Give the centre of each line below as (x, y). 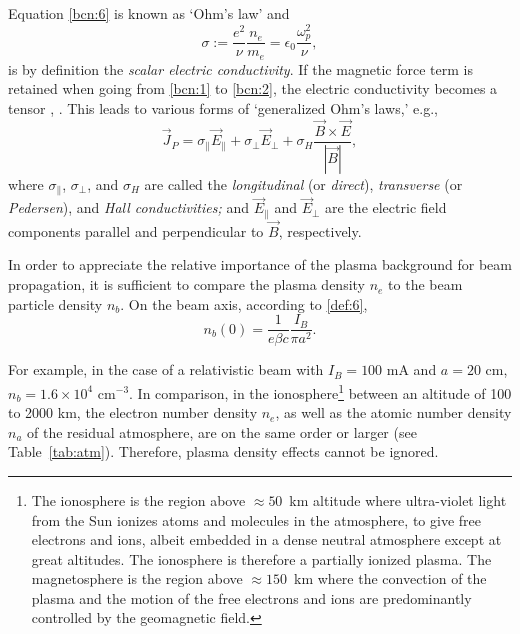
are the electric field (386, 207)
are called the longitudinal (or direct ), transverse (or (303, 183)
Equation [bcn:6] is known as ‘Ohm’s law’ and (149, 13)
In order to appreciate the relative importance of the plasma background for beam (260, 264)
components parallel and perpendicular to (136, 230)
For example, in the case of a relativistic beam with (166, 369)
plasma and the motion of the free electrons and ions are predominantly (251, 597)
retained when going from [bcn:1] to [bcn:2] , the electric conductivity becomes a (253, 88)
